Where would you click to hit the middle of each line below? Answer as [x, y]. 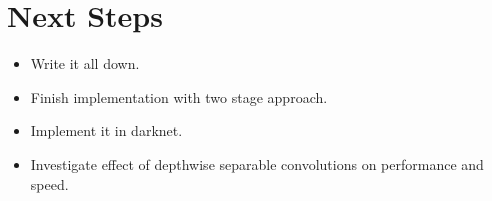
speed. [49, 183]
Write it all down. [85, 63]
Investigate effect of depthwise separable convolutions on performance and [257, 163]
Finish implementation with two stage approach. [179, 96]
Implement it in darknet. [106, 130]
